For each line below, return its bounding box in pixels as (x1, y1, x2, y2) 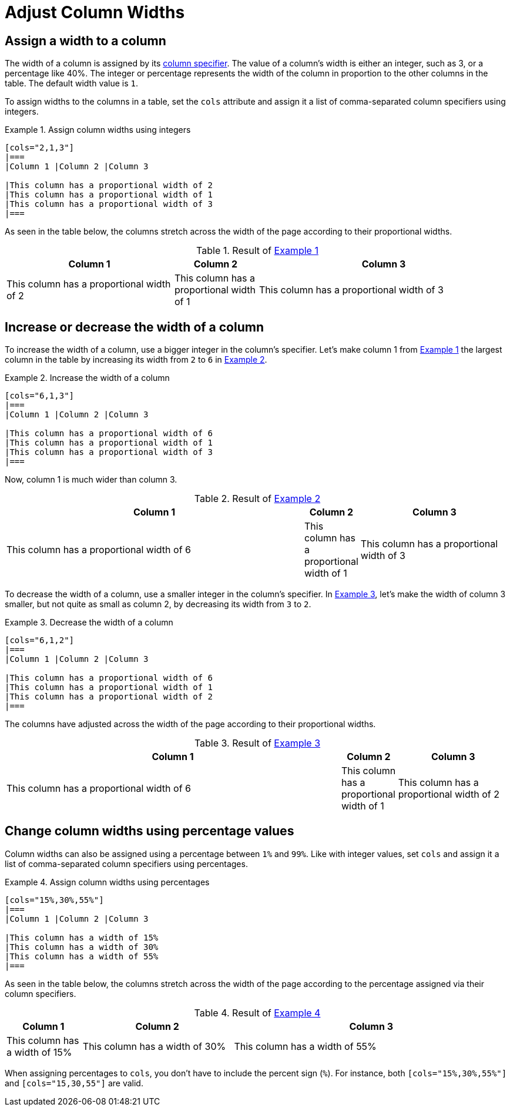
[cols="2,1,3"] (5, 143, 75, 153)
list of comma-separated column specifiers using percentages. (5, 858, 248, 869)
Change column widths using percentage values (5, 824, 294, 839)
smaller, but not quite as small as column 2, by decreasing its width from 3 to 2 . (5, 599, 311, 610)
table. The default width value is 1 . (5, 78, 139, 89)
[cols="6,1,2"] (5, 635, 75, 645)
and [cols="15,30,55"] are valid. (5, 1077, 143, 1088)
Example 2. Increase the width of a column (5, 373, 170, 383)
